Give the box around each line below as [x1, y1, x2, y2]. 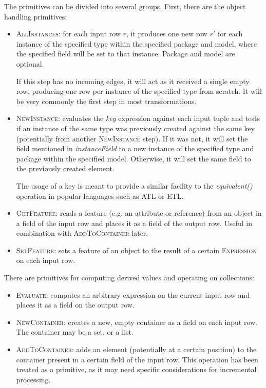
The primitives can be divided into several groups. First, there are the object [4, 1, 246, 11]
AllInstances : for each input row [16, 28, 121, 39]
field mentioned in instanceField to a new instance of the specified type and [16, 143, 254, 154]
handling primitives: [4, 11, 67, 22]
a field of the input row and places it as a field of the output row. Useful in [16, 217, 253, 228]
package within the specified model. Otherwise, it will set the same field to [16, 153, 251, 164]
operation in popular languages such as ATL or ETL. [16, 190, 184, 201]
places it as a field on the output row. [16, 299, 135, 310]
